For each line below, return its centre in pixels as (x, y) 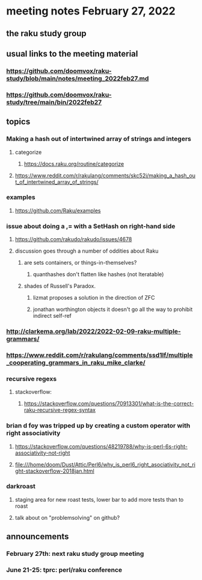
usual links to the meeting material (72, 53)
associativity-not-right (42, 453)
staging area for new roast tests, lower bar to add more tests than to (99, 499)
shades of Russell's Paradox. (60, 286)
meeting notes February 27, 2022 (91, 11)
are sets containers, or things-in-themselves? (80, 263)
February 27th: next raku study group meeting (75, 554)
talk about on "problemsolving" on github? (67, 517)
